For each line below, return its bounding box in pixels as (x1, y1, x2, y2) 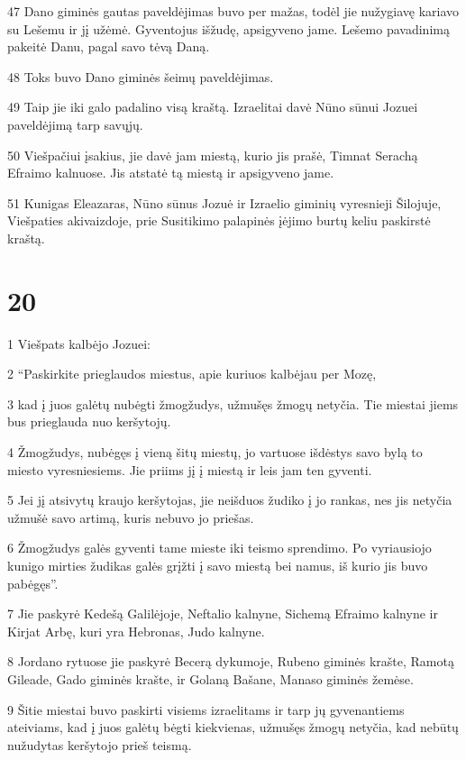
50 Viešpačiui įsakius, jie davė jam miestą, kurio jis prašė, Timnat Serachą (7, 145, 418, 164)
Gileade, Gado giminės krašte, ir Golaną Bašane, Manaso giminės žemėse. (7, 669, 414, 688)
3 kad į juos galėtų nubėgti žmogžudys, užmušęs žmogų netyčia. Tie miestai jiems (7, 394, 459, 413)
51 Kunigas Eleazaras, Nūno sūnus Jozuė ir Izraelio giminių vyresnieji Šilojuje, (7, 193, 442, 212)
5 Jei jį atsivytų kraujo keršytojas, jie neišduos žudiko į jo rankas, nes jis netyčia (7, 490, 452, 509)
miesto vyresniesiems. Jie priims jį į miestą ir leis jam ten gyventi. (7, 460, 372, 479)
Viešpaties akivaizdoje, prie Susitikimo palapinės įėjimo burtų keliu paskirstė (7, 211, 431, 230)
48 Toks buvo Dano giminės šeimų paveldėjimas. (7, 67, 274, 86)
